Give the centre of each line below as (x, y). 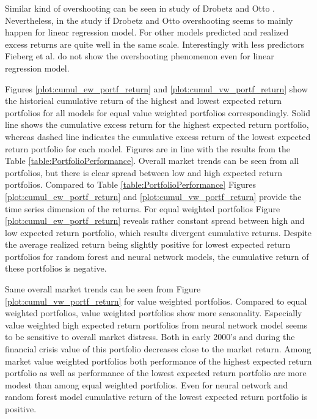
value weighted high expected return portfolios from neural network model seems (156, 324)
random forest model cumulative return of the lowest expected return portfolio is (156, 397)
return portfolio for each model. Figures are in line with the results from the (148, 148)
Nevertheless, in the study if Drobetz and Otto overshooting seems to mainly (149, 20)
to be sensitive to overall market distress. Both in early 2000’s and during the (150, 337)
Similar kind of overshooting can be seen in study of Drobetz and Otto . (140, 8)
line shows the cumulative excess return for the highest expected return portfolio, (157, 124)
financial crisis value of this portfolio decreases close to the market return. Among (158, 349)
